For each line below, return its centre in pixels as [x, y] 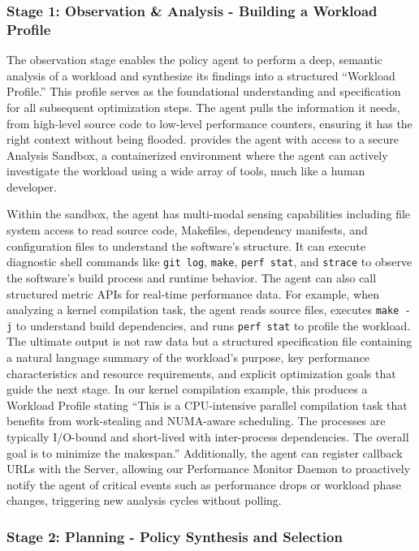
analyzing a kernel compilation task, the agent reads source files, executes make [203, 310]
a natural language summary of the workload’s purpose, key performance [188, 357]
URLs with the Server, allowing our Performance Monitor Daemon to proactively [208, 469]
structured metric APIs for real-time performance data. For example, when [193, 293]
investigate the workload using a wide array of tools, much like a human [186, 171]
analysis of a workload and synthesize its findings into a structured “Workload [201, 75]
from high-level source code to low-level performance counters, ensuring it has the [209, 123]
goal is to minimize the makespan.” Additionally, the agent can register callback [205, 452]
